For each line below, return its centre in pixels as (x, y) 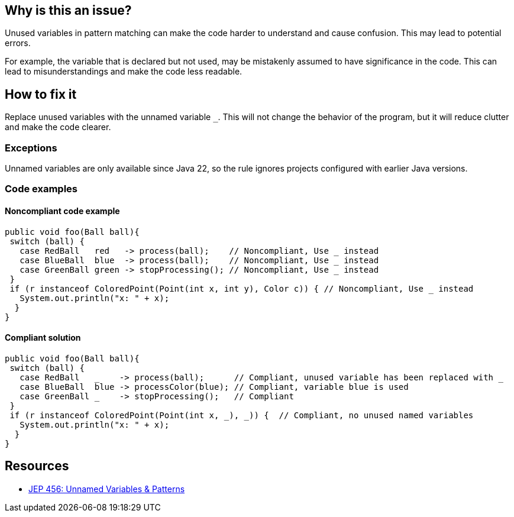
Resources (37, 466)
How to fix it (41, 94)
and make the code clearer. (58, 127)
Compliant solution (43, 338)
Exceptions (31, 148)
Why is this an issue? (68, 10)
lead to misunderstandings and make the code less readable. (124, 72)
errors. (18, 43)
